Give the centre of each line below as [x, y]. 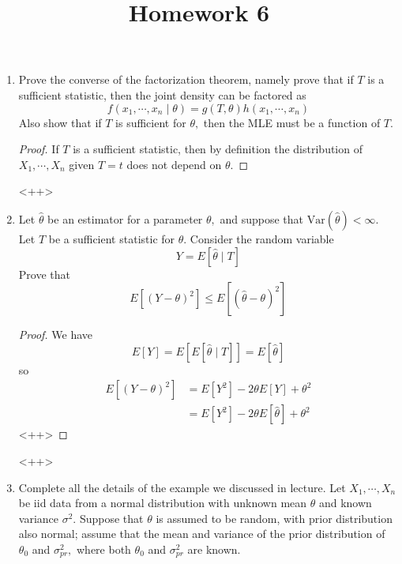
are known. [214, 549]
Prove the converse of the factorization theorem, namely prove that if [186, 79]
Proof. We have [56, 335]
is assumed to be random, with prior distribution [274, 518]
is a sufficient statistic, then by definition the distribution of [218, 149]
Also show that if [60, 122]
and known [345, 503]
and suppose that [262, 218]
